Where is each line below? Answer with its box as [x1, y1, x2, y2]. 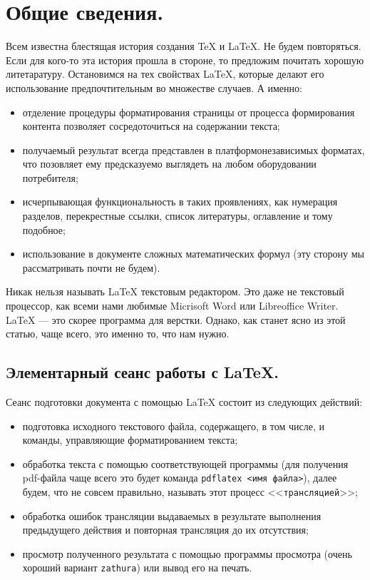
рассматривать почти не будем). [22, 260, 160, 275]
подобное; [22, 222, 66, 237]
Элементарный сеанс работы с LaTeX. [6, 361, 279, 383]
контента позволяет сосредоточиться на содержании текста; [22, 118, 280, 133]
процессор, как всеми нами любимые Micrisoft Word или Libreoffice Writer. [6, 298, 339, 313]
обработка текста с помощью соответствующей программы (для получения [22, 456, 349, 471]
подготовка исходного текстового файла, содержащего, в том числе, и [22, 418, 324, 433]
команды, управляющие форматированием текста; [22, 432, 238, 447]
